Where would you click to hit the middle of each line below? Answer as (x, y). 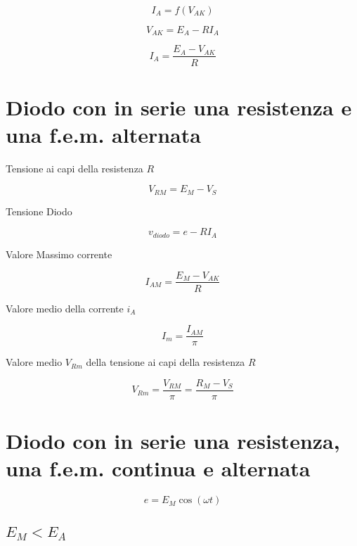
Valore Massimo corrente (59, 254)
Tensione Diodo (39, 211)
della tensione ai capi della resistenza (165, 362)
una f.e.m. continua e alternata (158, 468)
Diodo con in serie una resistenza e (179, 107)
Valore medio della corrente (65, 308)
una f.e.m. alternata (103, 134)
